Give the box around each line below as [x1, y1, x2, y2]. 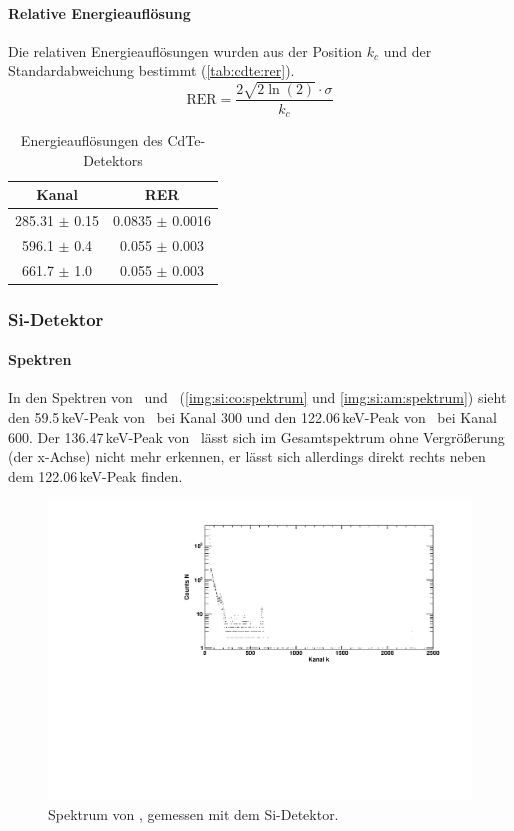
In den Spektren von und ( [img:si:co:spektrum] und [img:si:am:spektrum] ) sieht [8, 387, 507, 408]
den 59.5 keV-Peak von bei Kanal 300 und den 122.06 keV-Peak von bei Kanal [8, 407, 497, 428]
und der [383, 40, 432, 61]
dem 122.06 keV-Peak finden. [8, 465, 183, 486]
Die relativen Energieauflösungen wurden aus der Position [8, 40, 363, 61]
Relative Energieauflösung [8, 2, 191, 23]
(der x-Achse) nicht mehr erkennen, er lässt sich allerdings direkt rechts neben [8, 446, 486, 467]
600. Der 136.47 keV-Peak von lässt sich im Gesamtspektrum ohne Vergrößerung [8, 426, 505, 447]
